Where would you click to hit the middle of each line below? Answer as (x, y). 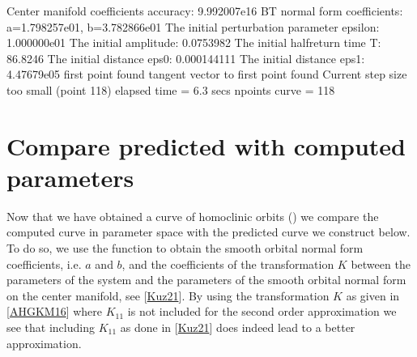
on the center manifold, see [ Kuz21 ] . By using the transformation (168, 295)
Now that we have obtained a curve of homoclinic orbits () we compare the (193, 216)
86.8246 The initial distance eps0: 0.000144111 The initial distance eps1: (186, 58)
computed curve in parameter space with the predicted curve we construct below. (208, 232)
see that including (51, 327)
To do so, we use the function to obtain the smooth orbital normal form (185, 248)
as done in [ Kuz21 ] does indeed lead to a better (238, 327)
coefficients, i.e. (44, 263)
